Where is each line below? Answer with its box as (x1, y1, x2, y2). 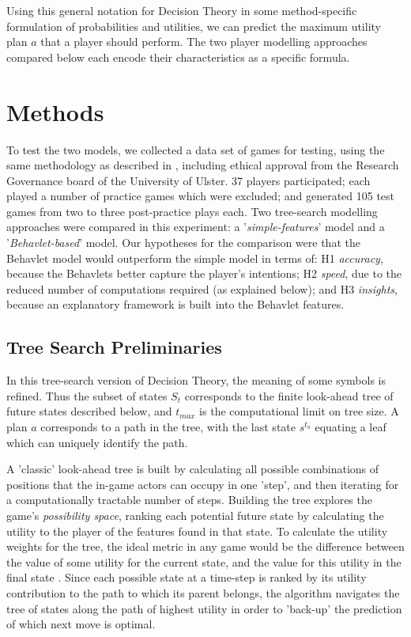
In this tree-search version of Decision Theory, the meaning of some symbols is (6, 372, 386, 389)
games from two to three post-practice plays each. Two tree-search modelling (6, 203, 378, 219)
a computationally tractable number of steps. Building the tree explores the (6, 491, 372, 508)
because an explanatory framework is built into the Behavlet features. (6, 296, 345, 313)
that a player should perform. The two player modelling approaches (40, 33, 368, 50)
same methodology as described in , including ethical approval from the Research (6, 157, 399, 173)
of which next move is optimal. (6, 616, 156, 632)
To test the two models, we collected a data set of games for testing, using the (6, 141, 385, 157)
